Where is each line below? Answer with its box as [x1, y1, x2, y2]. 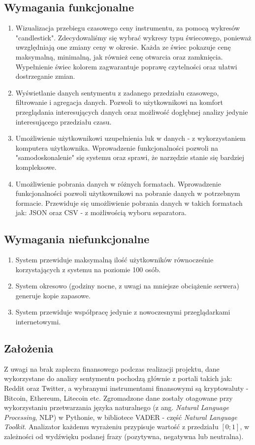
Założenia [4, 341, 54, 356]
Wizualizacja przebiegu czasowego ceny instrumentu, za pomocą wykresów [15, 23, 240, 33]
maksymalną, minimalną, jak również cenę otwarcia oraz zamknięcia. [15, 51, 223, 62]
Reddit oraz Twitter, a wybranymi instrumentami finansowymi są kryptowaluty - [4, 383, 249, 393]
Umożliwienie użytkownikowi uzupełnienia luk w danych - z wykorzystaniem [15, 133, 246, 143]
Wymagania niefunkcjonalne [4, 231, 150, 247]
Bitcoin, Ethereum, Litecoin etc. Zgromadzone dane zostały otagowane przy [4, 392, 233, 403]
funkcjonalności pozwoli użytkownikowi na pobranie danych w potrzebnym [15, 188, 240, 198]
